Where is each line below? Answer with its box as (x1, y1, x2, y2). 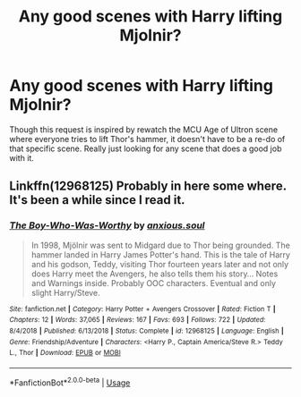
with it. (9, 152, 34, 163)
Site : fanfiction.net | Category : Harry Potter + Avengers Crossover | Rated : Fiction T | (9, 304, 276, 314)
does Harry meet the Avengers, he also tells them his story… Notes (30, 268, 279, 279)
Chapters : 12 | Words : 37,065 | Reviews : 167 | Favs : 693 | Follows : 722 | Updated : (9, 316, 266, 325)
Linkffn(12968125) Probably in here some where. (9, 179, 287, 194)
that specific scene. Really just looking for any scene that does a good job (9, 143, 282, 154)
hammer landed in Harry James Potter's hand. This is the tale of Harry (30, 249, 291, 260)
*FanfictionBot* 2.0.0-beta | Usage (9, 376, 131, 388)
